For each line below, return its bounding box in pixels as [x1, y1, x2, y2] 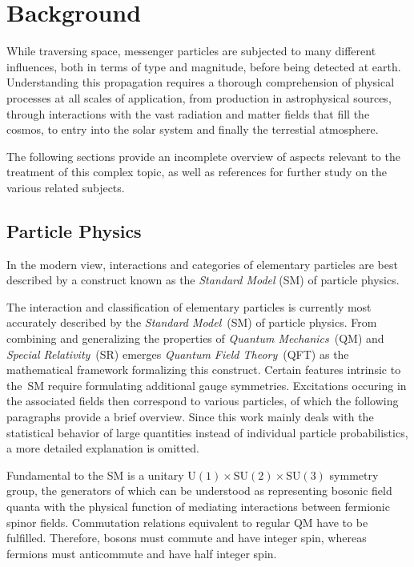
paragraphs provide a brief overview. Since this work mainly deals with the [6, 408, 374, 425]
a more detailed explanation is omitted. [6, 440, 199, 456]
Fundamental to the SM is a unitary [6, 466, 184, 483]
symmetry [329, 466, 379, 483]
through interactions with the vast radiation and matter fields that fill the [6, 105, 370, 122]
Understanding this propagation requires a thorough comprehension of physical [6, 74, 395, 90]
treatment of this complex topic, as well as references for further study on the [6, 163, 388, 180]
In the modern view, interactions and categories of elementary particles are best [6, 255, 398, 272]
